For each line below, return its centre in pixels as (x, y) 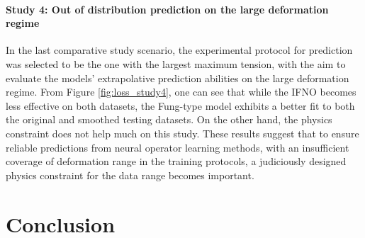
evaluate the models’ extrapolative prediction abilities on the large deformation (178, 78)
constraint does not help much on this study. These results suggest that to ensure (182, 133)
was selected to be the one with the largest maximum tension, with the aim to (176, 63)
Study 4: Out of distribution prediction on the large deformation (167, 9)
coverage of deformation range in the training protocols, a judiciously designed (176, 161)
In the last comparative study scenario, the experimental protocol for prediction (179, 50)
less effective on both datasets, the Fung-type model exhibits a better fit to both (180, 105)
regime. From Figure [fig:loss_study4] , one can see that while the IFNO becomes (181, 92)
